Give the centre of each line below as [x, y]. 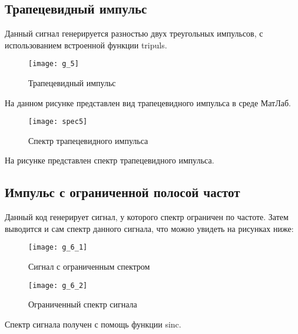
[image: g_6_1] [58, 248]
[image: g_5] [54, 64]
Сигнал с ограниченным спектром [89, 266]
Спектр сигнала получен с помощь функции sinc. [93, 324]
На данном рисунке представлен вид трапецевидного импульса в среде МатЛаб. [148, 102]
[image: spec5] [58, 122]
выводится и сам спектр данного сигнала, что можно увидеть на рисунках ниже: [149, 228]
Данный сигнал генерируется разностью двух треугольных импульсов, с [134, 33]
